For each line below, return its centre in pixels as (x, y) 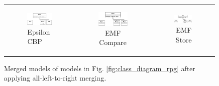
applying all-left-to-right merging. (55, 78)
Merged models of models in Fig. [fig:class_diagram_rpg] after (100, 68)
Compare (113, 42)
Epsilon (39, 31)
